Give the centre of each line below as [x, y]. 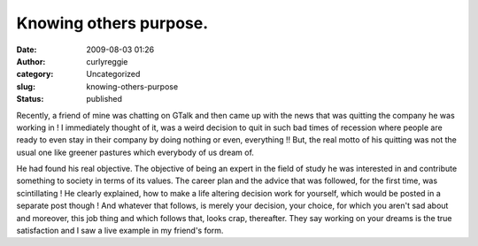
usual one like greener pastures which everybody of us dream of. [135, 152]
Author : [31, 61]
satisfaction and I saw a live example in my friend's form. [120, 231]
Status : [30, 99]
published [104, 99]
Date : [27, 50]
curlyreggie [107, 61]
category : [35, 74]
